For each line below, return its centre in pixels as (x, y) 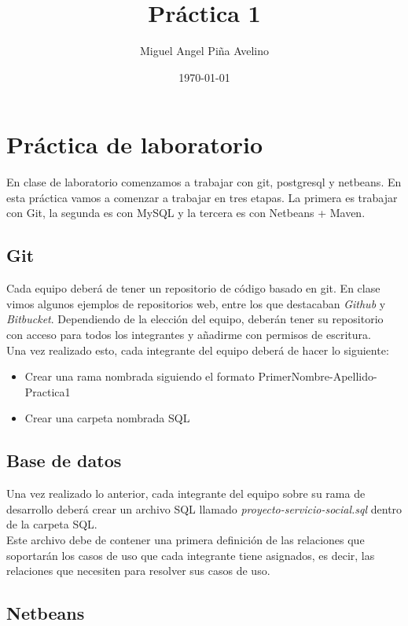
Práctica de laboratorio (135, 144)
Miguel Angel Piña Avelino (204, 51)
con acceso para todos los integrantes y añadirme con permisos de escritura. (189, 335)
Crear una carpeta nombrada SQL (107, 418)
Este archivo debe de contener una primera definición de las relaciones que (186, 539)
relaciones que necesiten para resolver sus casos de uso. (138, 571)
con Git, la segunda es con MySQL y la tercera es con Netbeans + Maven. (186, 213)
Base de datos (64, 460)
